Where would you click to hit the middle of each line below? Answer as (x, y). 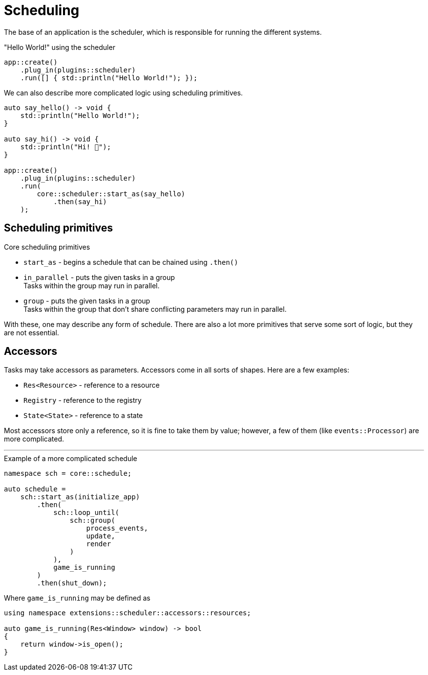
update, (101, 536)
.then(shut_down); (72, 583)
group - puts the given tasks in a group (87, 301)
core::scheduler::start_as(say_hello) (111, 194)
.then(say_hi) (80, 201)
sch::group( (92, 521)
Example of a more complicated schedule (71, 459)
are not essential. (32, 332)
